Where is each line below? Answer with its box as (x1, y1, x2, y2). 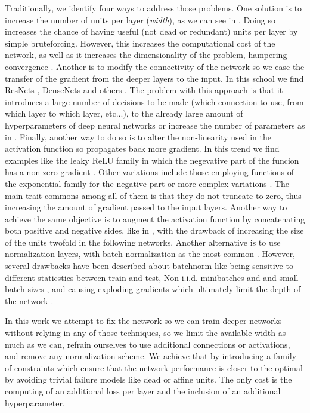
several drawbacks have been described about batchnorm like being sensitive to (5, 259, 293, 272)
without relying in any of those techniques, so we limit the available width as (5, 326, 286, 339)
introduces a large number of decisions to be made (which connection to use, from (5, 95, 304, 108)
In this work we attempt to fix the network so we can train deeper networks (5, 314, 282, 327)
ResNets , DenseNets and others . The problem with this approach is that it (5, 84, 283, 96)
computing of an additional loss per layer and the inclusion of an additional (5, 385, 281, 397)
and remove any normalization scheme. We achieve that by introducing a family (5, 350, 297, 362)
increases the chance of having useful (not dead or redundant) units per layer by (5, 25, 298, 38)
